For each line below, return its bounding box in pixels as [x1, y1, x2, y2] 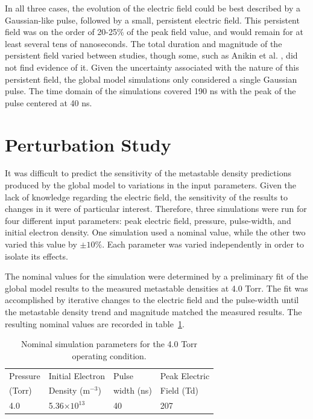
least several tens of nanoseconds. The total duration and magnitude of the [5, 37, 282, 50]
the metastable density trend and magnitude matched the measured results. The [5, 305, 302, 318]
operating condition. [72, 349, 147, 362]
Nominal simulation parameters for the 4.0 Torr [21, 337, 198, 350]
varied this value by [5, 238, 77, 251]
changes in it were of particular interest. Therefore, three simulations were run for [5, 202, 307, 215]
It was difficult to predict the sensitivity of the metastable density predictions [5, 167, 291, 179]
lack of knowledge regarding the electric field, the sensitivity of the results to [5, 190, 288, 203]
